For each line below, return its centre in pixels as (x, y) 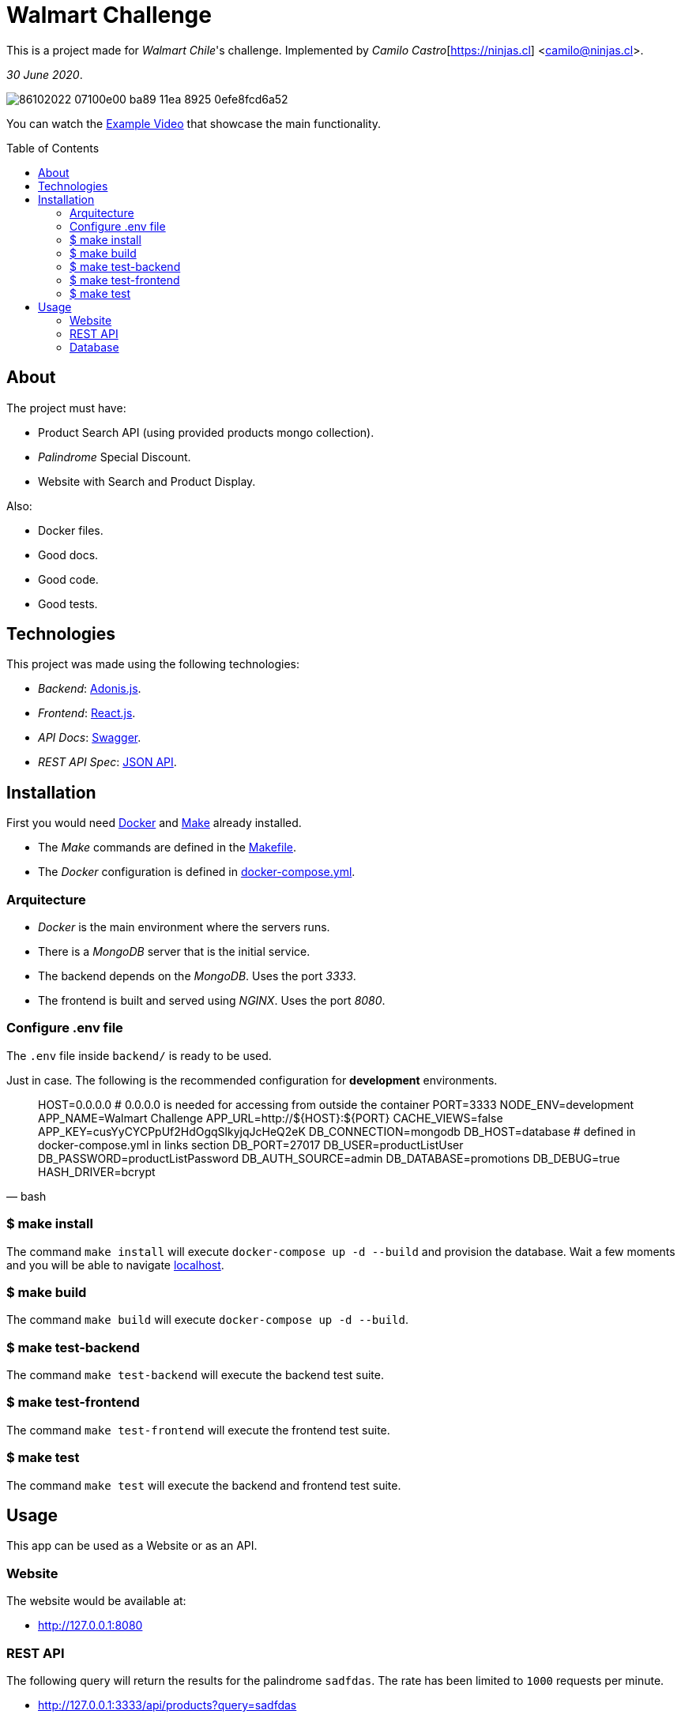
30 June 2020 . (45, 74)
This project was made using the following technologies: (153, 664)
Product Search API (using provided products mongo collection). (206, 432)
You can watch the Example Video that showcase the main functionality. (194, 123)
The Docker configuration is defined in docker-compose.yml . (197, 872)
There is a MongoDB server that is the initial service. (174, 952)
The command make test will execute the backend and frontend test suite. (204, 1485)
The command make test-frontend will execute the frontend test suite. (198, 1430)
